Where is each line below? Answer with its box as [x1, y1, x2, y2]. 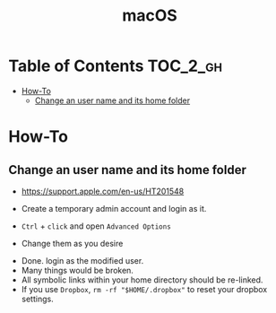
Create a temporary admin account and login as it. [21, 203, 207, 213]
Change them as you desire [21, 238, 124, 248]
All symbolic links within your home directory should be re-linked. [21, 274, 263, 285]
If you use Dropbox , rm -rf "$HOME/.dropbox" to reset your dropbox [21, 283, 268, 294]
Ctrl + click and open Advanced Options [21, 221, 171, 231]
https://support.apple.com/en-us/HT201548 [21, 186, 185, 196]
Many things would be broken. [21, 265, 134, 275]
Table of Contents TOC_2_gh [8, 56, 223, 76]
